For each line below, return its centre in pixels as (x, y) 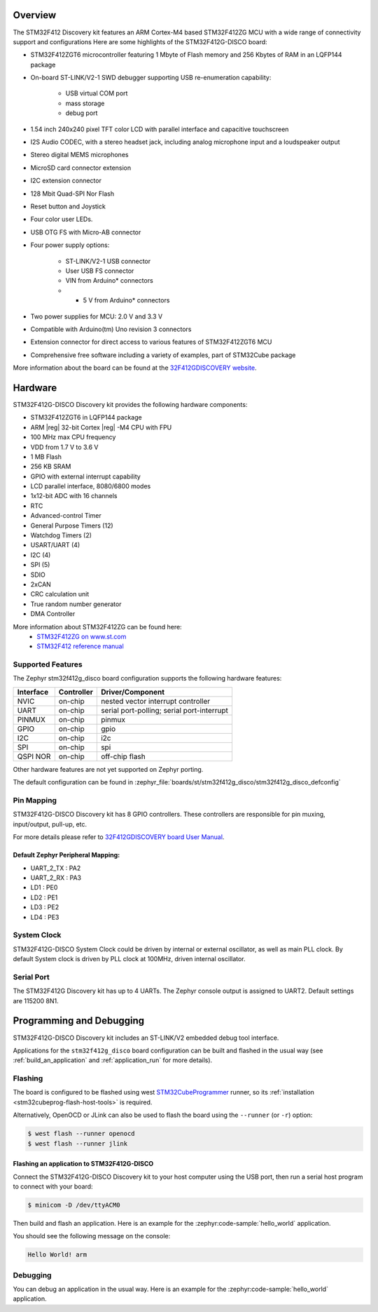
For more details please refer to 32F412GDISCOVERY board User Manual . (119, 837)
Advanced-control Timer (66, 516)
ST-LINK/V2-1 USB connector (108, 261)
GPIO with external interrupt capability (86, 476)
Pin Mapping (35, 801)
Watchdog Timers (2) (61, 535)
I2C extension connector (66, 181)
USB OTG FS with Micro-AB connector (86, 232)
